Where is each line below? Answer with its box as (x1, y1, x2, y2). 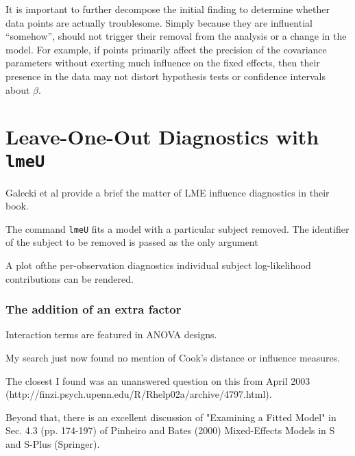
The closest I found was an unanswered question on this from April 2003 (5, 373, 310, 388)
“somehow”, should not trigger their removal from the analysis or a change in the (5, 29, 347, 43)
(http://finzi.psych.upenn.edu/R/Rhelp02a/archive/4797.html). (5, 387, 272, 401)
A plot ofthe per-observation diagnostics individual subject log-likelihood (5, 258, 311, 273)
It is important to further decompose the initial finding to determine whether (5, 2, 330, 16)
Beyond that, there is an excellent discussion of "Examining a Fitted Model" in (5, 409, 336, 424)
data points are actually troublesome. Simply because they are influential (5, 15, 313, 29)
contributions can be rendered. (5, 271, 134, 286)
